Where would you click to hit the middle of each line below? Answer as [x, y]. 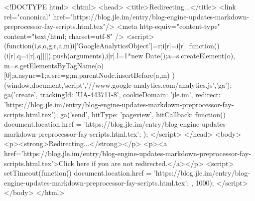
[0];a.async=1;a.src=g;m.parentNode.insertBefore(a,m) [87, 75]
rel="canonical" [27, 16]
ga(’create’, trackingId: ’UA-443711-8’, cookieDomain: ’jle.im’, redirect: [112, 95]
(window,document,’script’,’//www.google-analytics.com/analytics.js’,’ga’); [118, 85]
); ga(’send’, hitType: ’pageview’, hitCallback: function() [139, 114]
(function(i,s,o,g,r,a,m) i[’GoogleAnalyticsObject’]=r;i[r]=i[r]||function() [112, 46]
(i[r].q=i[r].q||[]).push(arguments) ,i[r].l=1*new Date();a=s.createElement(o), [120, 55]
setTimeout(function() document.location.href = [78, 173]
